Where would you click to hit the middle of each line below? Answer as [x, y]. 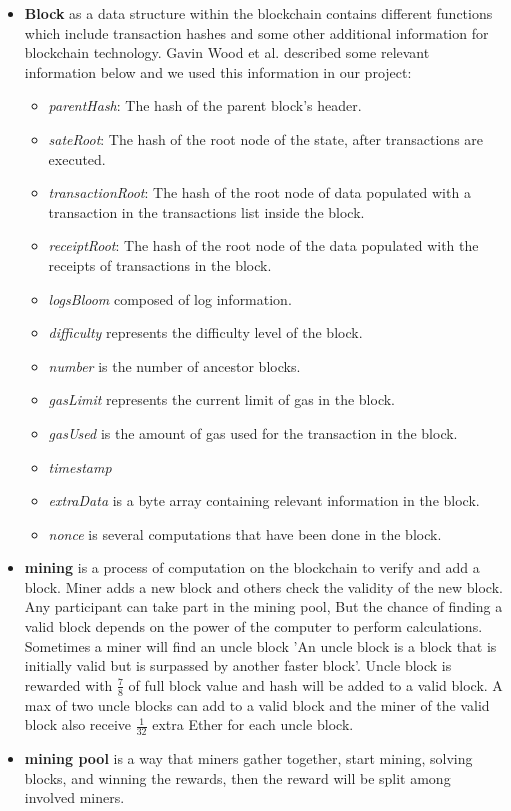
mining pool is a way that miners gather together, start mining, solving [248, 758]
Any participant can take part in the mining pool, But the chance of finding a [263, 606]
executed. [77, 158]
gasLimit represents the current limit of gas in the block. [221, 399]
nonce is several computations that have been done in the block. [245, 533]
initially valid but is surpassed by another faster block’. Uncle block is [238, 665]
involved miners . [74, 797]
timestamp [80, 466]
